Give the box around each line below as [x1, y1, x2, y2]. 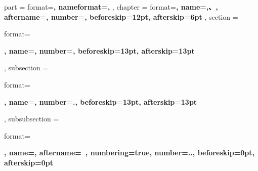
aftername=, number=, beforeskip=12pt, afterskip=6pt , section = [4, 11, 238, 22]
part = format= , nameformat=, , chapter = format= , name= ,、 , [4, 2, 218, 12]
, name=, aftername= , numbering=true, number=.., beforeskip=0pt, [4, 147, 254, 158]
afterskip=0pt [4, 157, 54, 167]
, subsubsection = [4, 113, 59, 124]
